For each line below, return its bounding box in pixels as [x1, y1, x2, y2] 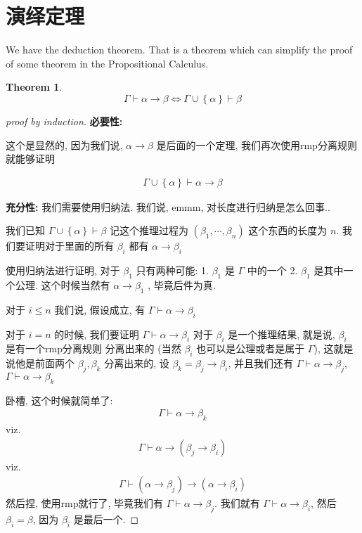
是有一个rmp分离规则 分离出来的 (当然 [6, 341, 181, 356]
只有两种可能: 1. [136, 263, 209, 278]
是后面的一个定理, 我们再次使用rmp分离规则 [156, 137, 357, 152]
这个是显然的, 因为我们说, [6, 137, 123, 152]
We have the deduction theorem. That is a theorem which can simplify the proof [6, 42, 353, 57]
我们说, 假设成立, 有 [54, 302, 146, 316]
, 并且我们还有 [228, 356, 294, 371]
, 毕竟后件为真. [148, 277, 216, 292]
